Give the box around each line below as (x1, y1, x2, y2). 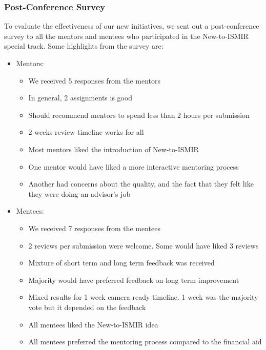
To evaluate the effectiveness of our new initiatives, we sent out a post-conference (4, 20, 259, 31)
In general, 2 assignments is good (28, 92, 133, 103)
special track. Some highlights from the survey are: (4, 40, 163, 51)
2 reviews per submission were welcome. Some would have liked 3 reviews (28, 240, 259, 251)
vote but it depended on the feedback (28, 301, 146, 312)
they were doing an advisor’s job (28, 188, 131, 199)
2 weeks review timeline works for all (28, 127, 144, 137)
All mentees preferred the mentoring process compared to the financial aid (28, 336, 262, 347)
